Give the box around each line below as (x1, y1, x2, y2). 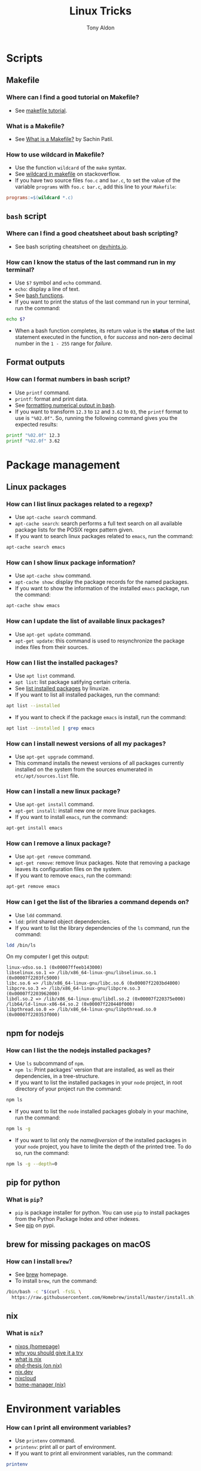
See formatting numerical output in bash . (14, 401, 116, 409)
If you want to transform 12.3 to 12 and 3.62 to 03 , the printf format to (14, 408, 188, 415)
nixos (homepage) (14, 1343, 60, 1350)
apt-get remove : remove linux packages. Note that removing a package (14, 859, 190, 866)
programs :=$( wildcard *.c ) (6, 195, 74, 201)
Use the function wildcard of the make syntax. (14, 164, 127, 172)
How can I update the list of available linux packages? (6, 617, 166, 625)
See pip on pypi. (14, 1222, 56, 1229)
